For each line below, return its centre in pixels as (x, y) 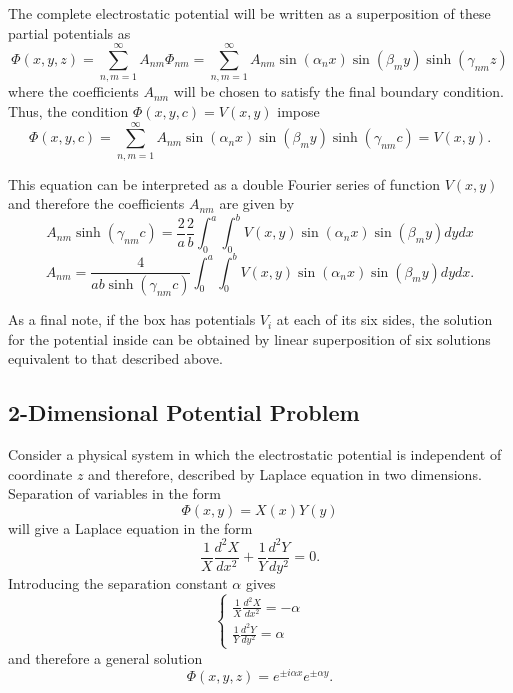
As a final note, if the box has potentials (132, 319)
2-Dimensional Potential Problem (184, 412)
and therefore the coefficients (96, 203)
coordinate (40, 473)
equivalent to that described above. (115, 358)
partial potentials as (69, 32)
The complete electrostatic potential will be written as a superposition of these (249, 13)
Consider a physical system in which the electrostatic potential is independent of (255, 454)
